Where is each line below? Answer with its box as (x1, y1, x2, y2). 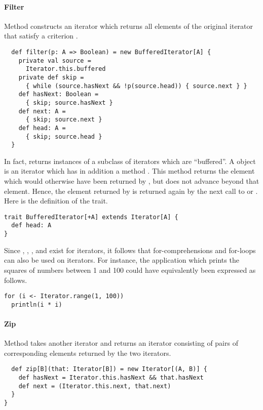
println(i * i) (11, 301, 62, 308)
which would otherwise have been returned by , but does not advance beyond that (4, 176, 259, 186)
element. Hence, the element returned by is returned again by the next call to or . (4, 185, 258, 196)
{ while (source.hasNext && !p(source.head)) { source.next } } (25, 82, 247, 90)
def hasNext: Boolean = (18, 91, 99, 98)
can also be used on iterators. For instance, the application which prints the (4, 255, 239, 265)
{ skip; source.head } (25, 133, 102, 140)
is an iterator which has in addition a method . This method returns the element (4, 166, 255, 176)
